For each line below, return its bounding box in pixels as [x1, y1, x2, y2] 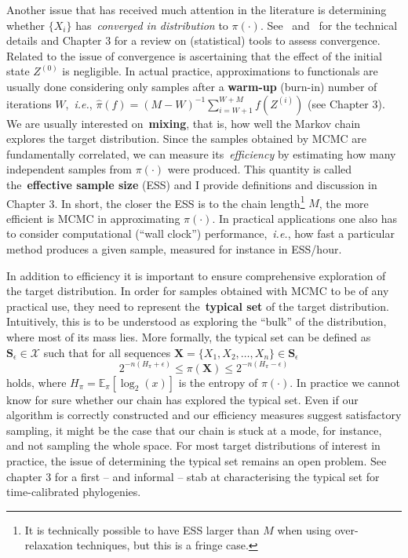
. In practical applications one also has [212, 210, 397, 226]
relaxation [24, 537, 73, 553]
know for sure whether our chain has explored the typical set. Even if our [6, 391, 359, 407]
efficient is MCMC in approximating [6, 210, 180, 226]
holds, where [6, 374, 67, 390]
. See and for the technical [260, 16, 398, 33]
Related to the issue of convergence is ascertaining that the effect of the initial [6, 47, 382, 64]
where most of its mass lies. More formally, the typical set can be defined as [6, 328, 371, 345]
